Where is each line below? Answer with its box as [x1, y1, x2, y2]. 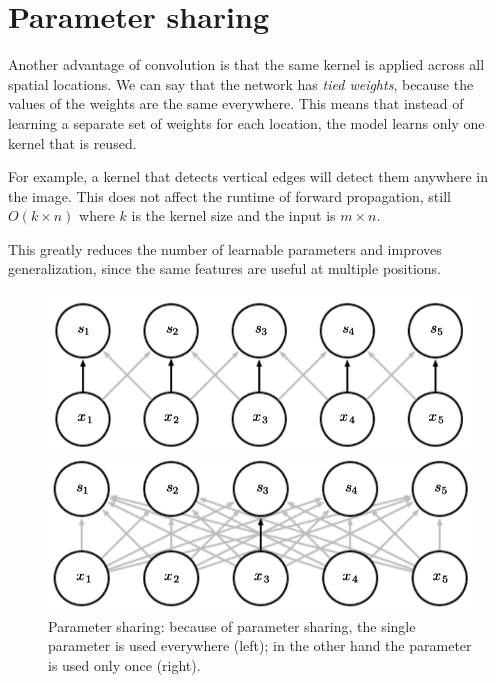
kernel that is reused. [8, 132, 137, 153]
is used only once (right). [48, 654, 201, 675]
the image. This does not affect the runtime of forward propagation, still [8, 185, 451, 206]
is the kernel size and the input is [131, 205, 336, 226]
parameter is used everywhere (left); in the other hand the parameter [48, 635, 472, 656]
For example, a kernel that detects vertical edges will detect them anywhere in [8, 166, 488, 187]
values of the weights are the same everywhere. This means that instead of [8, 93, 464, 114]
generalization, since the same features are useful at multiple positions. [8, 258, 442, 279]
